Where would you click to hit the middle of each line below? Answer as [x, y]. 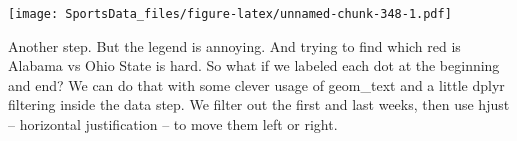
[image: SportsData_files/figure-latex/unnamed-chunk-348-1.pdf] [230, 14]
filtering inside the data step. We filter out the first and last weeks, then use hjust [259, 104]
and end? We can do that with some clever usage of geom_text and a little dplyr [256, 84]
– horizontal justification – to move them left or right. [173, 124]
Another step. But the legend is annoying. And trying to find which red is [234, 45]
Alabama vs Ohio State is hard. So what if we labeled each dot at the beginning [254, 65]
